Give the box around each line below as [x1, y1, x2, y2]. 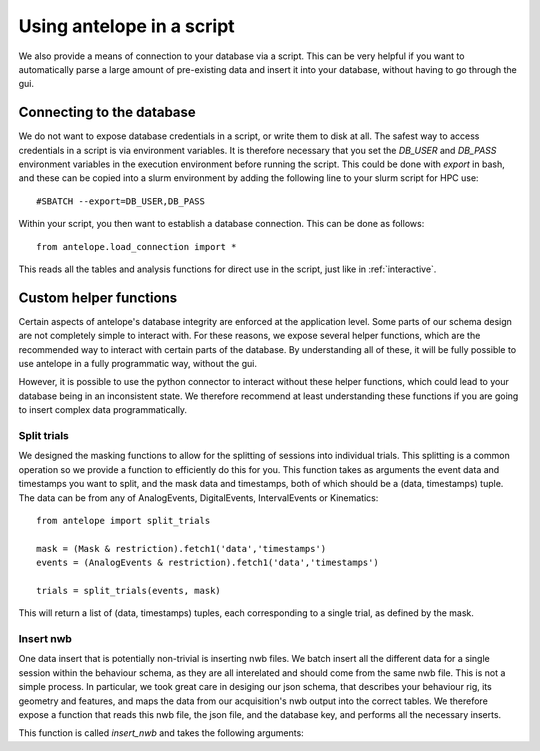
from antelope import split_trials [36, 515, 211, 526]
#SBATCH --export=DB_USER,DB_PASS [36, 195, 205, 207]
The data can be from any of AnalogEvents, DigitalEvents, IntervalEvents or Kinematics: [18, 491, 379, 504]
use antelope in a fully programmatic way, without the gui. [18, 358, 257, 370]
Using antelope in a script [18, 15, 235, 37]
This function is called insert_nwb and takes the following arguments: [18, 727, 304, 739]
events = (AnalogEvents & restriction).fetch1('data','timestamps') [36, 557, 379, 569]
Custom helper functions [18, 289, 178, 306]
